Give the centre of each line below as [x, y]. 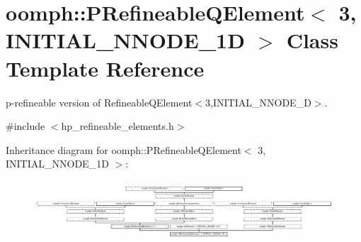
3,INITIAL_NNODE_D [258, 102]
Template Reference [105, 68]
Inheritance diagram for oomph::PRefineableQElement [124, 149]
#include [25, 126]
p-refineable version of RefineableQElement [99, 102]
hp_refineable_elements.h [118, 126]
